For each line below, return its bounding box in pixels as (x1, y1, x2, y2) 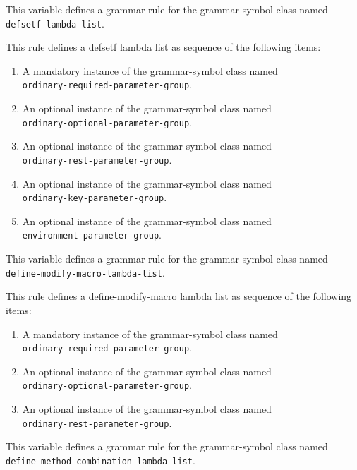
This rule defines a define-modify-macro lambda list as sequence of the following (6, 289, 352, 303)
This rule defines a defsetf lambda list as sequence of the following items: (6, 40, 321, 54)
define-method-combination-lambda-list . (6, 452, 195, 467)
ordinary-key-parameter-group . (22, 190, 167, 205)
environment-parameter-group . (22, 227, 162, 242)
